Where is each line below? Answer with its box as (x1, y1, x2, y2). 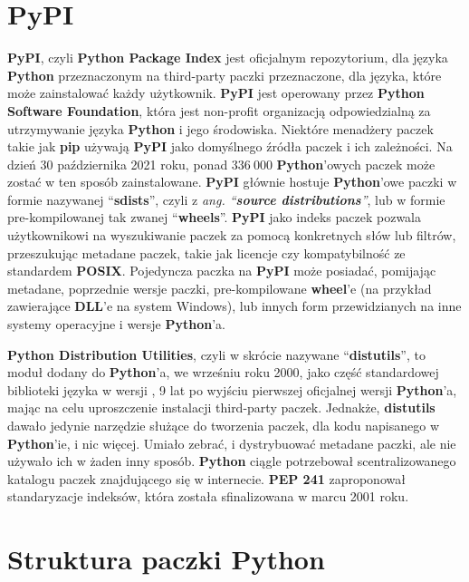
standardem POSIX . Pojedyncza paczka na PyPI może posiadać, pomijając (7, 261, 436, 280)
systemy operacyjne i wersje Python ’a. (7, 315, 225, 334)
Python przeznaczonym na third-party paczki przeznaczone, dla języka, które (7, 65, 442, 84)
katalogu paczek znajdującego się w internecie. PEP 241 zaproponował (7, 469, 406, 488)
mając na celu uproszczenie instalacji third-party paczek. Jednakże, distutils (7, 398, 435, 417)
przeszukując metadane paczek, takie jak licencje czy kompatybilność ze (7, 243, 406, 262)
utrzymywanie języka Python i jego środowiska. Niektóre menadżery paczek (7, 119, 434, 138)
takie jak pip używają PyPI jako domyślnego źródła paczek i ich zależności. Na (7, 137, 453, 156)
